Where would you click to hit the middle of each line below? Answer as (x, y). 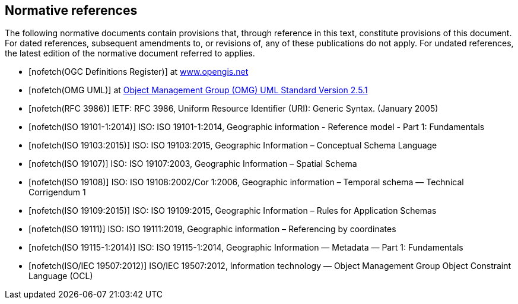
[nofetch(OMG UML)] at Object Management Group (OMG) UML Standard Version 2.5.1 (198, 90)
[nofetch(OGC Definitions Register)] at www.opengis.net (139, 72)
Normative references (71, 10)
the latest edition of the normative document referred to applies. (130, 53)
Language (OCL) (61, 276)
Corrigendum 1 (57, 192)
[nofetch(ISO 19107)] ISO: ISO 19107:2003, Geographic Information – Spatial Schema (193, 164)
